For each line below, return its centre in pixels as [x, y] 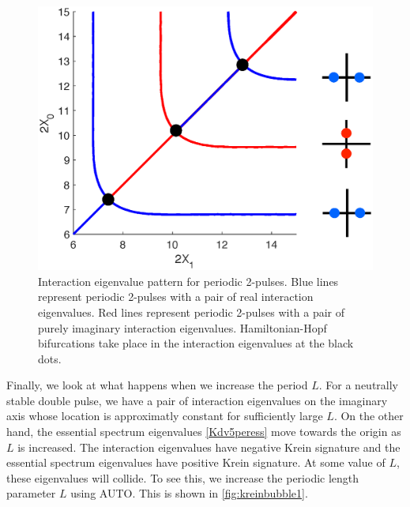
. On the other [369, 416]
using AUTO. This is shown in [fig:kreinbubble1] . [189, 493]
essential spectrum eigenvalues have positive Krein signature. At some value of [196, 462]
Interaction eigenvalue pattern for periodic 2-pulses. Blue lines [188, 281]
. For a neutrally [358, 385]
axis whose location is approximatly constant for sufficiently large [165, 416]
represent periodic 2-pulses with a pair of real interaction [176, 297]
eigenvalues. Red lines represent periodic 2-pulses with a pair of [192, 312]
